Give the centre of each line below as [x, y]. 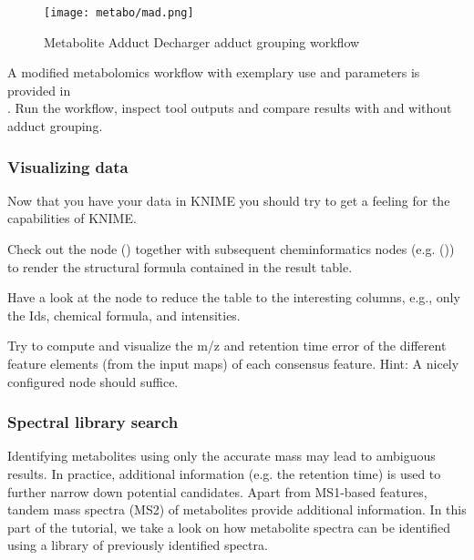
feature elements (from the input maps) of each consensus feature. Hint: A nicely [233, 363]
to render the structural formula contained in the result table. [180, 266]
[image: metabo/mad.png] [119, 13]
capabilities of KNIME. [72, 218]
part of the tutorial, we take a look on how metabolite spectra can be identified [229, 527]
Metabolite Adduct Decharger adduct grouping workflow [202, 41]
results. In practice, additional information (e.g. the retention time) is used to [224, 473]
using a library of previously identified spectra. [138, 545]
